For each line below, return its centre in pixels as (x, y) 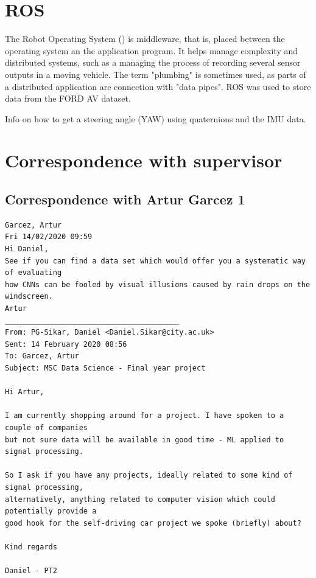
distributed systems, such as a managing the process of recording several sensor (153, 62)
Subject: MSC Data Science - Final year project (105, 368)
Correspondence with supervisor (144, 160)
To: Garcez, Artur (42, 356)
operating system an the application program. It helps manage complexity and (152, 50)
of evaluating (33, 273)
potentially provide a (51, 511)
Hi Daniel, (27, 249)
